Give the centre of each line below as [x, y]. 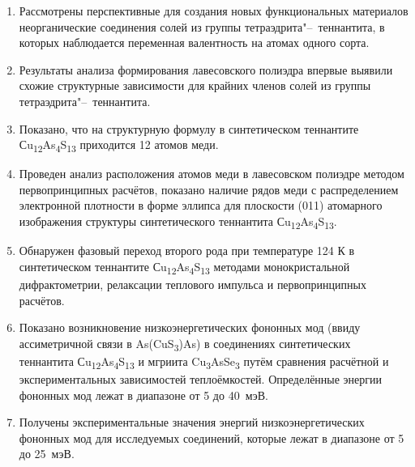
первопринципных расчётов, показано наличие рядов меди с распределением [209, 189]
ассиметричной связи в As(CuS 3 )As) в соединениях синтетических [185, 344]
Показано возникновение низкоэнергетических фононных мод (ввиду [190, 327]
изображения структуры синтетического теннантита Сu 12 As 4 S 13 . [178, 222]
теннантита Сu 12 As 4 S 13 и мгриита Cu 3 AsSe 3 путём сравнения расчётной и [204, 362]
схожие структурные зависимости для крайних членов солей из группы [195, 85]
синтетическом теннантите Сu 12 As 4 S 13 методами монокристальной [184, 267]
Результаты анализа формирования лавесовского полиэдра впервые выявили [206, 69]
